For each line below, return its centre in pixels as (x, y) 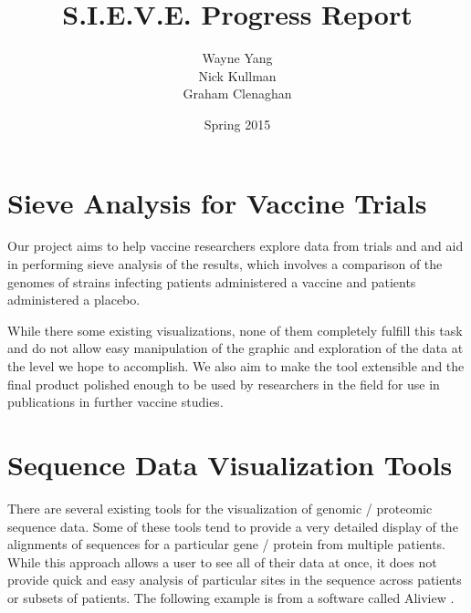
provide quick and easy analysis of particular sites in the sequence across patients (235, 580)
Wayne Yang (237, 58)
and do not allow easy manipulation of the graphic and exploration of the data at (235, 348)
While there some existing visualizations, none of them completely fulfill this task (235, 330)
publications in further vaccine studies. (115, 402)
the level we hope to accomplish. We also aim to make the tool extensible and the (236, 366)
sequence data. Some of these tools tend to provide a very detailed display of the (233, 526)
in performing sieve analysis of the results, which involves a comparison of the (225, 264)
